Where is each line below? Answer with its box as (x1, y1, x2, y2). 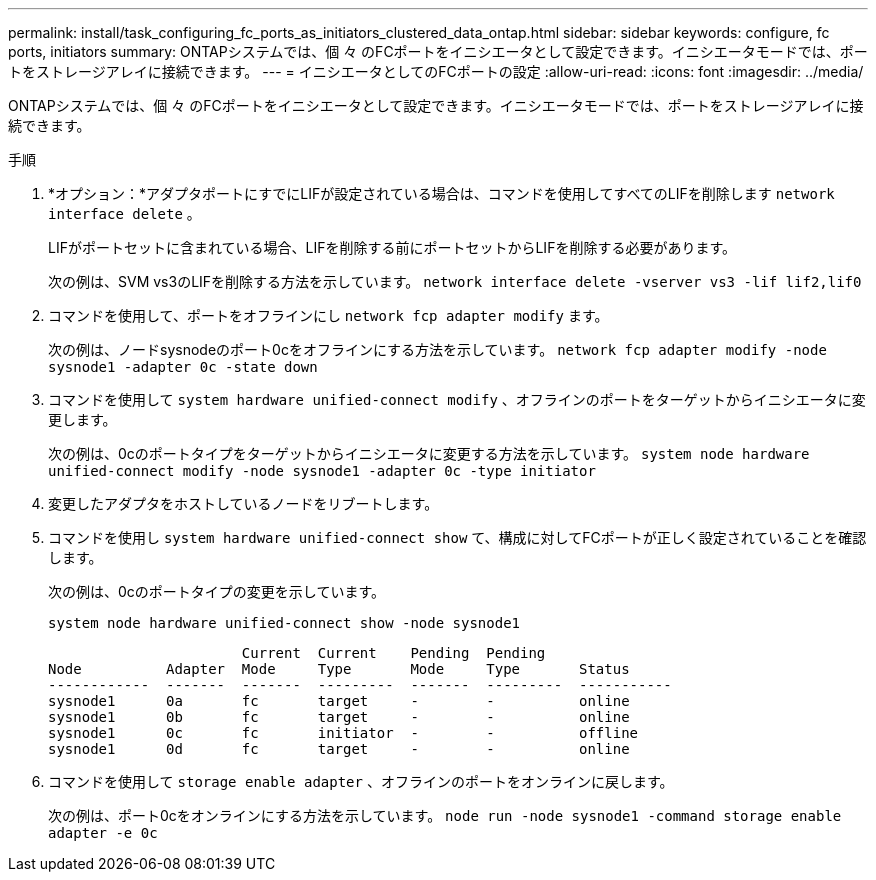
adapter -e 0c (48, 825, 158, 841)
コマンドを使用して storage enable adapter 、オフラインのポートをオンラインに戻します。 (48, 773, 674, 790)
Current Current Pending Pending (241, 645, 546, 661)
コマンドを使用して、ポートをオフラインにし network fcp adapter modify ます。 (48, 307, 609, 324)
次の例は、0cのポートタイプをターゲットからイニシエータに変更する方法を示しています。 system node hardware (48, 445, 810, 462)
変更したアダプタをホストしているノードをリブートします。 (48, 495, 439, 512)
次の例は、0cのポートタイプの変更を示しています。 (48, 583, 386, 600)
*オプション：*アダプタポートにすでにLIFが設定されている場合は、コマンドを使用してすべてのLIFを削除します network (48, 185, 835, 202)
